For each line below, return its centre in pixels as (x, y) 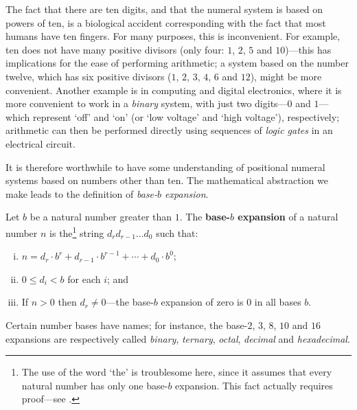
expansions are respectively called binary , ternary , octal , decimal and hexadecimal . (178, 338)
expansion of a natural (288, 217)
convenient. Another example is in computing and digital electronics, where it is (174, 90)
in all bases (278, 302)
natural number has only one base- (95, 385)
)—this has (308, 49)
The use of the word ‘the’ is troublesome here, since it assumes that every (177, 372)
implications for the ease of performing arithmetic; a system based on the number (177, 63)
